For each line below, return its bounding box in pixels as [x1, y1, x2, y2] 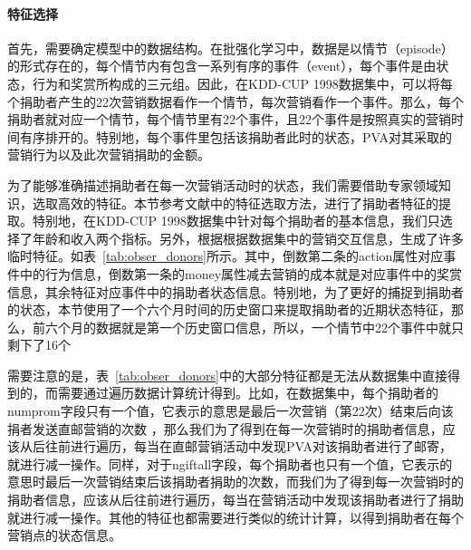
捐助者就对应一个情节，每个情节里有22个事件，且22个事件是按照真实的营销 [7, 110, 451, 129]
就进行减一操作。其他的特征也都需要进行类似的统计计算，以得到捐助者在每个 [7, 507, 464, 526]
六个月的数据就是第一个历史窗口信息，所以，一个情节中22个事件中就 [44, 317, 451, 336]
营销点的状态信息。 [7, 526, 121, 545]
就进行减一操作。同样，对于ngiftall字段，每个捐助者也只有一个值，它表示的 [7, 454, 453, 473]
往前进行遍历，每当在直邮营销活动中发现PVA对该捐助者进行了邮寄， [44, 437, 452, 456]
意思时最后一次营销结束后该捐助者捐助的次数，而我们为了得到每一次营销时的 [7, 472, 464, 491]
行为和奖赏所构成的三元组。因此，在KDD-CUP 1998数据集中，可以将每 [32, 73, 453, 92]
